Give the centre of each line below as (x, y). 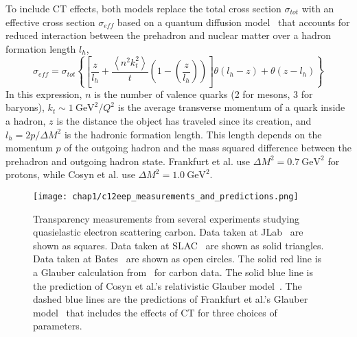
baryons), (25, 107)
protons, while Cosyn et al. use (70, 174)
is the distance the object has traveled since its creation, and (184, 120)
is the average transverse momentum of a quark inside (231, 107)
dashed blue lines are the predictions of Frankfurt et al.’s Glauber (171, 299)
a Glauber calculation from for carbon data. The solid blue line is (173, 272)
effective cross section (50, 22)
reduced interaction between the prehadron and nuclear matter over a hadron (168, 35)
